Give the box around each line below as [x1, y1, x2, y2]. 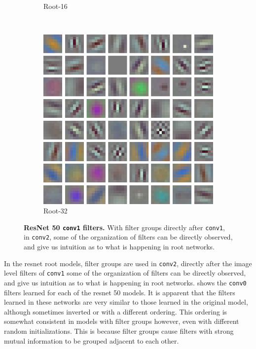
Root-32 [43, 206, 68, 216]
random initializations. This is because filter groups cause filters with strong [4, 325, 234, 336]
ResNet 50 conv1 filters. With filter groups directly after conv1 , [24, 222, 225, 232]
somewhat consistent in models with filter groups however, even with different [4, 316, 239, 326]
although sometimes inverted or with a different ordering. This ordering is [4, 306, 227, 316]
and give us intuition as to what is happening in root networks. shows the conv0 [4, 277, 247, 287]
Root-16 [43, 1, 68, 11]
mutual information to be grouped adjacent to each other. [4, 335, 179, 346]
